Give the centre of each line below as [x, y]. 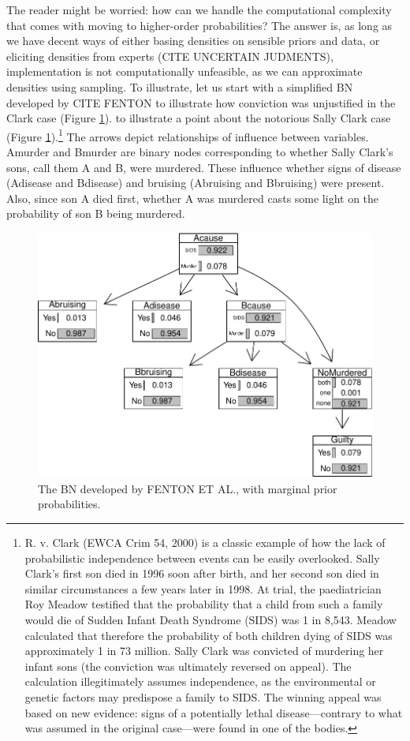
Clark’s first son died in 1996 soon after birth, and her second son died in [202, 573]
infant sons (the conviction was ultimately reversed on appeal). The [188, 666]
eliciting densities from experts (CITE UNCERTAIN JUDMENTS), [170, 56]
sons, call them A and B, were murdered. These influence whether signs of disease [204, 167]
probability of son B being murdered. [96, 213]
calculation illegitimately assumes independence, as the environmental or [200, 681]
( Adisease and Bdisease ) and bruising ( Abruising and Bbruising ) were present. [196, 183]
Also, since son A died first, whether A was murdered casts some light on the [193, 198]
